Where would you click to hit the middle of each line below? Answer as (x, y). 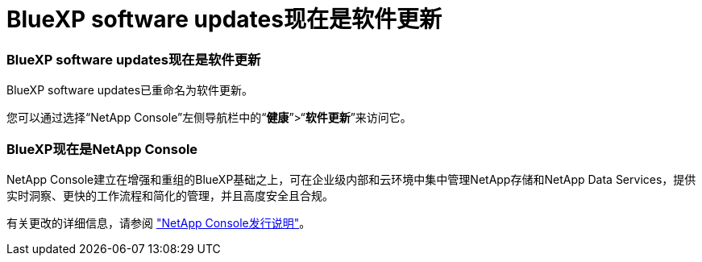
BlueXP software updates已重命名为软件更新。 (130, 90)
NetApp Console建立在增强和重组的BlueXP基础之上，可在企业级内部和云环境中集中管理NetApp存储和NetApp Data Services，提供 (351, 179)
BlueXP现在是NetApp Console (102, 149)
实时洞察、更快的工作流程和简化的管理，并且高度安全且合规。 (170, 195)
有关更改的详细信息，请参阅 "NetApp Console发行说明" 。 (159, 222)
